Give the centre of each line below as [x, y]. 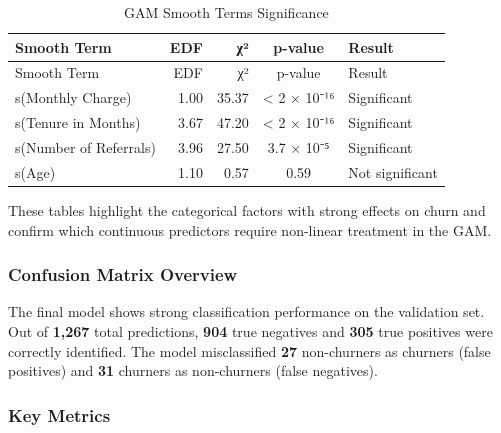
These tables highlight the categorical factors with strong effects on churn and [247, 209]
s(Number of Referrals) [85, 146]
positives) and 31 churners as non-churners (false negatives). [193, 370]
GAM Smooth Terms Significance [226, 12]
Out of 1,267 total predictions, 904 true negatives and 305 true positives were [250, 330]
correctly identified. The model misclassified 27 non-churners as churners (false [249, 350]
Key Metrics [59, 414]
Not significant [393, 171]
